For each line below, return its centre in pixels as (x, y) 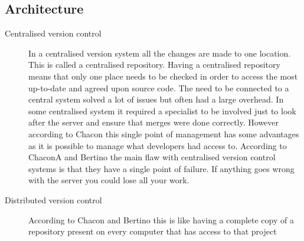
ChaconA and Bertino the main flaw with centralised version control (152, 157)
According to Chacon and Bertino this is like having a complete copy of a (161, 219)
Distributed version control (53, 199)
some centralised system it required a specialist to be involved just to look (162, 110)
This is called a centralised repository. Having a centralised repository (154, 65)
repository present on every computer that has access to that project (153, 231)
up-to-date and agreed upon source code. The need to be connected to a (159, 88)
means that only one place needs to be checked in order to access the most (163, 76)
